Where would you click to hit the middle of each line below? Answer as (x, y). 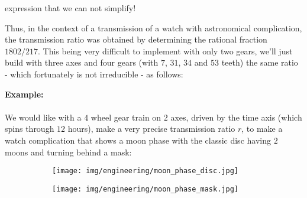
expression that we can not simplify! (70, 8)
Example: (24, 94)
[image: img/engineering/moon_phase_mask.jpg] (145, 189)
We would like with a (43, 117)
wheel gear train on (126, 117)
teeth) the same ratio (260, 62)
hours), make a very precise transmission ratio (151, 129)
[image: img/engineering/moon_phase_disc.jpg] (145, 171)
